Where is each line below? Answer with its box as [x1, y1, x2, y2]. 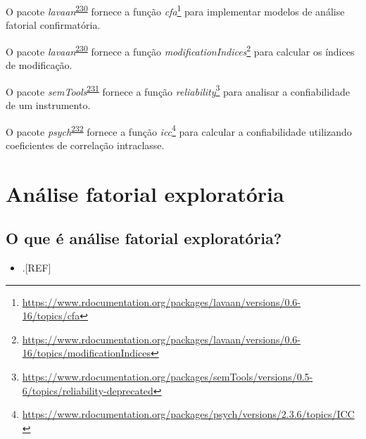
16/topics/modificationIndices [22, 345, 151, 360]
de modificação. [6, 58, 72, 72]
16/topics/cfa [22, 308, 80, 323]
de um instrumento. [6, 97, 91, 112]
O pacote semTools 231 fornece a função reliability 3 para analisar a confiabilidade [6, 82, 350, 98]
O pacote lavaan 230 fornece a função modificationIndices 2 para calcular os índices [6, 42, 355, 58]
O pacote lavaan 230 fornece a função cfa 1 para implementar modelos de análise [6, 2, 345, 18]
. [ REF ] [22, 260, 51, 274]
